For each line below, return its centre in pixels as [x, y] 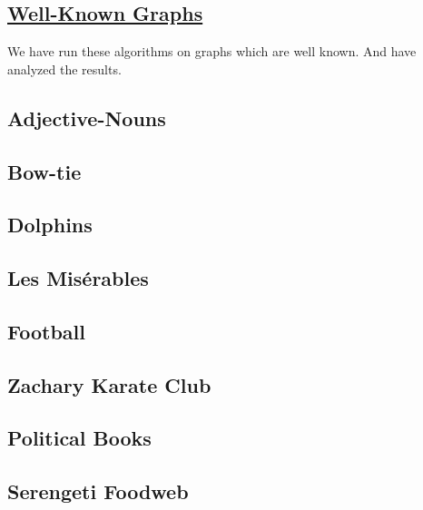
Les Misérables [78, 278]
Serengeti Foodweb [98, 491]
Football [46, 331]
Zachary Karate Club [109, 384]
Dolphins [50, 225]
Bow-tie [44, 171]
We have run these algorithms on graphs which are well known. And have [212, 51]
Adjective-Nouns [87, 118]
